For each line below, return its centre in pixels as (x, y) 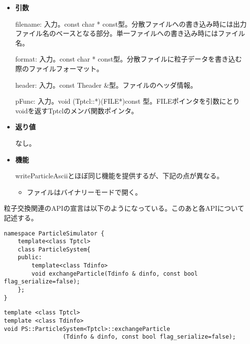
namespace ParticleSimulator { (54, 233)
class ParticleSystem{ (54, 249)
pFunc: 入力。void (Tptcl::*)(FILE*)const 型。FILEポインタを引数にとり (127, 101)
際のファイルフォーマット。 (59, 68)
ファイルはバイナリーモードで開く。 (84, 192)
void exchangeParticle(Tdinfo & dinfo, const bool (115, 274)
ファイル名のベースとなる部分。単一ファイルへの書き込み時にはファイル (130, 33)
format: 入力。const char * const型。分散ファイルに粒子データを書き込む (129, 59)
